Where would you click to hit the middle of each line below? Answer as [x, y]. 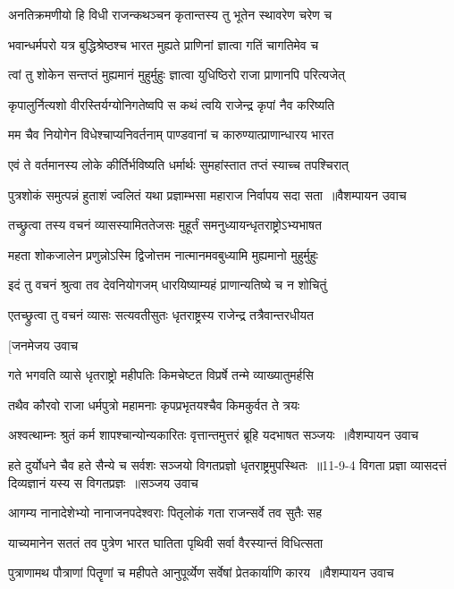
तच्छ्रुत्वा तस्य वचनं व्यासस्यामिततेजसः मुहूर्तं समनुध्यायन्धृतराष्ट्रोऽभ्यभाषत [165, 225]
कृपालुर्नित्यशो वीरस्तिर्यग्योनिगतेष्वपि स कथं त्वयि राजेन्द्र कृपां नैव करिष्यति [172, 104]
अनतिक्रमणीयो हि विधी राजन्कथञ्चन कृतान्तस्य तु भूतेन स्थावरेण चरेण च [170, 14]
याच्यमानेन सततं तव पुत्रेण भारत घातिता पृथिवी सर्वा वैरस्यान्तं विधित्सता [166, 542]
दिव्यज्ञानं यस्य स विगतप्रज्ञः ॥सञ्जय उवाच [103, 482]
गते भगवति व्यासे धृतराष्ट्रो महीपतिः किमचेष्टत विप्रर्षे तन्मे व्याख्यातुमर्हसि [161, 375]
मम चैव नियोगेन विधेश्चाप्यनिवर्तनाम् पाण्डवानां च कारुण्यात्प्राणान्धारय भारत [171, 135]
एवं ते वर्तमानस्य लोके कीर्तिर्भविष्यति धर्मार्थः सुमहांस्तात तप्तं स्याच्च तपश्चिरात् [178, 164]
